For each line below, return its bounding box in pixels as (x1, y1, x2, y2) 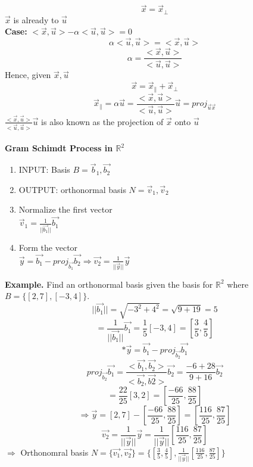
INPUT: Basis (18, 163, 70, 176)
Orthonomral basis (20, 446, 89, 458)
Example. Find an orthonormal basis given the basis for (5, 278, 213, 290)
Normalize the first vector (18, 203, 113, 216)
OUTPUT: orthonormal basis (18, 183, 126, 195)
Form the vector (18, 241, 78, 254)
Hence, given (5, 69, 51, 81)
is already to (13, 13, 59, 26)
